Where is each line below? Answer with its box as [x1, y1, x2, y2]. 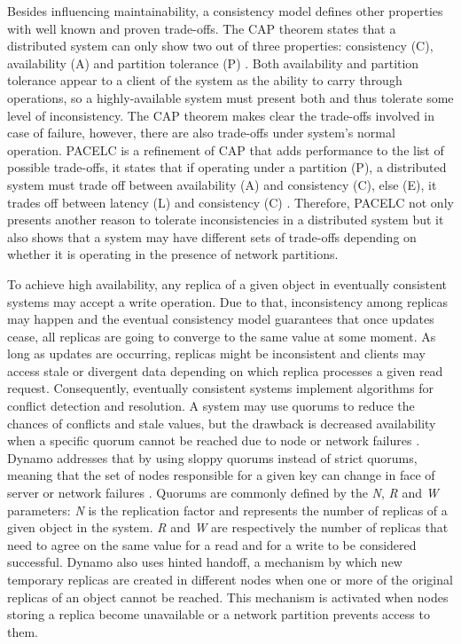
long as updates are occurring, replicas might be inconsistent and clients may [7, 344, 426, 363]
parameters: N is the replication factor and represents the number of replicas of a [7, 500, 448, 519]
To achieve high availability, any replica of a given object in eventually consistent [7, 274, 448, 293]
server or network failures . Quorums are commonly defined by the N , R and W [7, 483, 439, 502]
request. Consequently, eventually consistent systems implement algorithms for [7, 379, 434, 397]
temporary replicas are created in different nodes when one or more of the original [7, 570, 453, 588]
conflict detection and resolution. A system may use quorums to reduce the [7, 397, 415, 415]
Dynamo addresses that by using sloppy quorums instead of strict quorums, [7, 448, 418, 467]
